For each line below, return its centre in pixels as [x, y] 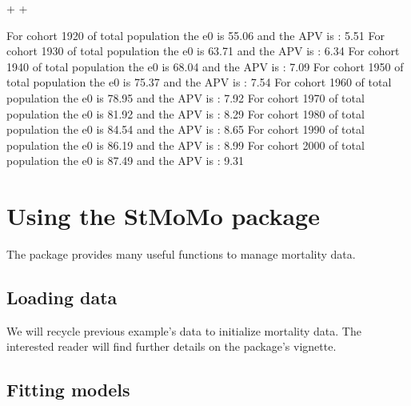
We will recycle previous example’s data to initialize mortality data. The [184, 330]
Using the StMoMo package [163, 216]
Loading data [62, 297]
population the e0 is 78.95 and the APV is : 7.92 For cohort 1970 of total [186, 97]
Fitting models [68, 390]
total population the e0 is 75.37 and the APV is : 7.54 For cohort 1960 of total [199, 82]
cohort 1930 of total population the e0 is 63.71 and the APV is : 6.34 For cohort [203, 51]
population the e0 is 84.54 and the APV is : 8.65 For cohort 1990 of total [186, 129]
